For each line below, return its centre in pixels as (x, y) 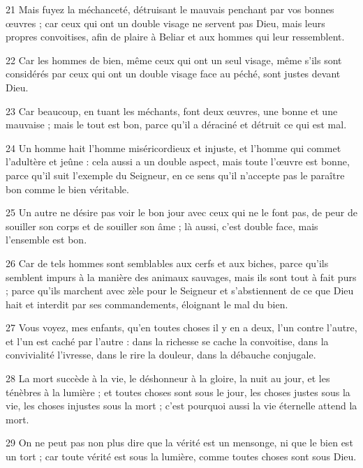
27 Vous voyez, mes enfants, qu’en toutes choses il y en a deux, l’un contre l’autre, (181, 327)
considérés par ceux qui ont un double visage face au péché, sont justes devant (173, 74)
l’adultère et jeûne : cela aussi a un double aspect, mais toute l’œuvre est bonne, (178, 161)
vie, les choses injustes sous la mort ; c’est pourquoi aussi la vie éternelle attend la (181, 406)
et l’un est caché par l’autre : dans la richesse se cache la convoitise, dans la (167, 341)
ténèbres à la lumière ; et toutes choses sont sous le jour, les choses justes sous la (178, 392)
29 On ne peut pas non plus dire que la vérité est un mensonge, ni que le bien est (179, 443)
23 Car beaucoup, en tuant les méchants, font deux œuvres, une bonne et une (172, 111)
